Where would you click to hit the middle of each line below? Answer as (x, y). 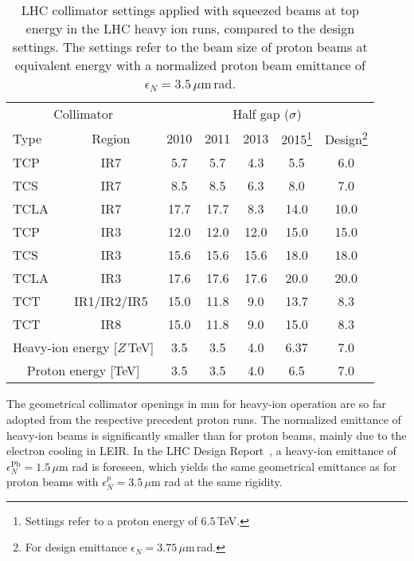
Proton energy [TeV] (83, 371)
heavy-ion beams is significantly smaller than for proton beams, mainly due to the (207, 435)
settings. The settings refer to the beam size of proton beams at (190, 47)
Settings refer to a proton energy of (111, 520)
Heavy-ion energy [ (65, 347)
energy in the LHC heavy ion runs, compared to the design (190, 28)
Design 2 (346, 138)
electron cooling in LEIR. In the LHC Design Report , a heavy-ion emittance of (201, 451)
